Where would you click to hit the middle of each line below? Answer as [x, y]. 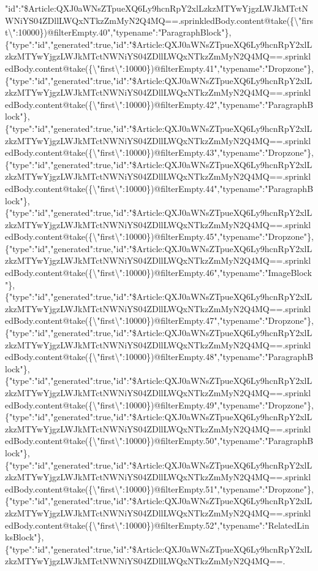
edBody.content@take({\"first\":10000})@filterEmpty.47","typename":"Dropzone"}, [159, 320]
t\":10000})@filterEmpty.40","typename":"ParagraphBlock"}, [118, 32]
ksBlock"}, [25, 537]
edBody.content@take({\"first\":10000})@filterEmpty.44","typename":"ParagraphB [159, 188]
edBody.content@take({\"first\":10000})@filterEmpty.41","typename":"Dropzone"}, [159, 68]
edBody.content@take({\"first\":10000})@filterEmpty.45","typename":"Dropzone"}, [159, 236]
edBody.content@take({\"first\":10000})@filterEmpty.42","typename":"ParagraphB [159, 104]
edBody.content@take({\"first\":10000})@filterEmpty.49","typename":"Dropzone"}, [159, 404]
